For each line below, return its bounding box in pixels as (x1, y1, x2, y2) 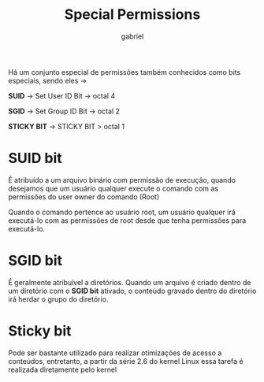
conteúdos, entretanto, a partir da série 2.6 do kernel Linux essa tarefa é (8, 356, 244, 365)
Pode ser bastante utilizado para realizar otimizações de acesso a (8, 348, 222, 358)
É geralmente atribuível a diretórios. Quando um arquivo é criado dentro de (8, 277, 251, 287)
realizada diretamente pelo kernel (8, 365, 117, 374)
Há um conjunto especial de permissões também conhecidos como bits (8, 67, 241, 76)
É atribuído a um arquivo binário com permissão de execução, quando (8, 175, 236, 184)
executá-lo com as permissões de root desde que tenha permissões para (8, 215, 247, 225)
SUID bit (8, 150, 63, 167)
